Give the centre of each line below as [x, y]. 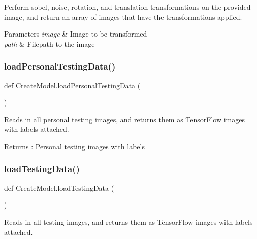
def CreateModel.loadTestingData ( [59, 187]
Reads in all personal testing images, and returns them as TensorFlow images [125, 119]
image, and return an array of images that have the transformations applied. [123, 16]
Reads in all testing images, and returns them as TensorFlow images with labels [128, 221]
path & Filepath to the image [50, 43]
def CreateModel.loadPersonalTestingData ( [72, 85]
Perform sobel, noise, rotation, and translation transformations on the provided [127, 7]
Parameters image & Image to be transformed [76, 34]
